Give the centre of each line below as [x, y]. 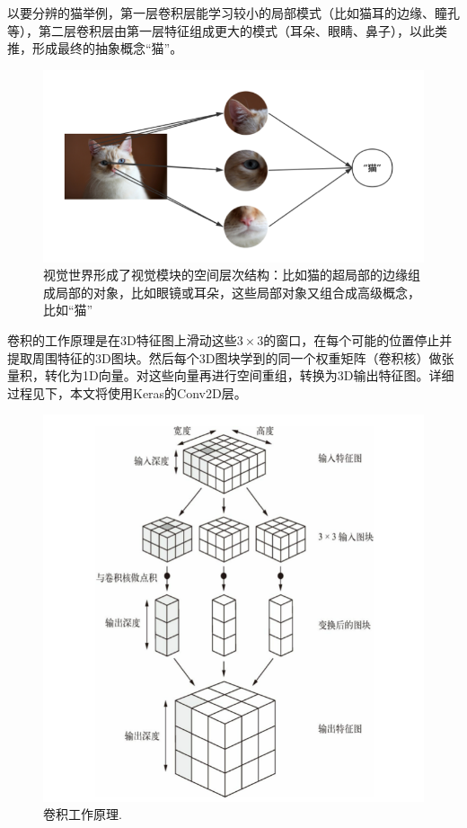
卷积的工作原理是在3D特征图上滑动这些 [122, 339]
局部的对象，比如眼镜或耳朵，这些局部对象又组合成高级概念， [238, 292]
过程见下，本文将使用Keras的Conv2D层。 [127, 392]
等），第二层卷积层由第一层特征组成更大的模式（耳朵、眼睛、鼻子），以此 [221, 30]
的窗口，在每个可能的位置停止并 [358, 339]
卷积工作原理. [83, 814]
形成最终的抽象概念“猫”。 [107, 48]
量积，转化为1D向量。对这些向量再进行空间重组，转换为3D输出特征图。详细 [231, 375]
